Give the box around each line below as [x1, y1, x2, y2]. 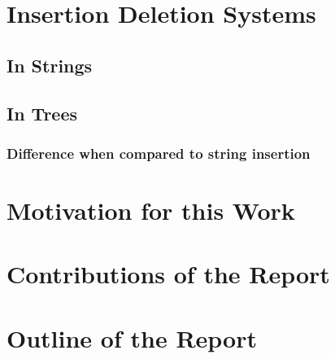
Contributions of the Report [7, 257, 330, 291]
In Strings [7, 52, 93, 77]
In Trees [7, 100, 78, 125]
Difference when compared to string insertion [7, 142, 311, 163]
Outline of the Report [7, 321, 257, 354]
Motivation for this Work [7, 193, 295, 226]
